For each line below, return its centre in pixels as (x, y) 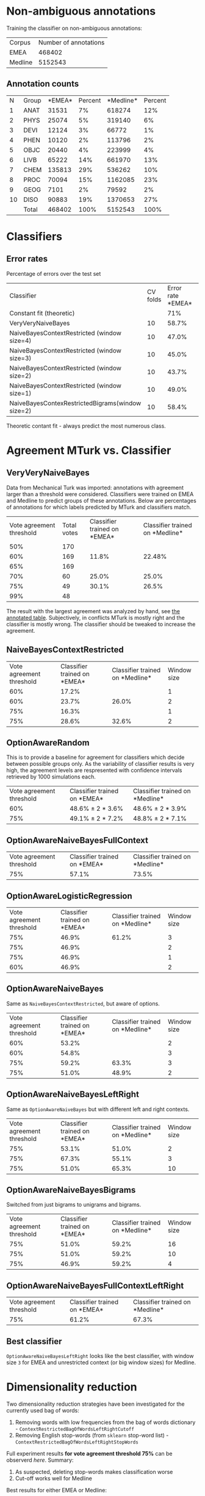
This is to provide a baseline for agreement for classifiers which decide (95, 757)
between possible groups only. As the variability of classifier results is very (100, 764)
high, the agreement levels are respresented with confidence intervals (94, 771)
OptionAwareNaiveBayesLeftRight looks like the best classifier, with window (100, 1356)
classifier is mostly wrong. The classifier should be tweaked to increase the (101, 624)
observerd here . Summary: (40, 1460)
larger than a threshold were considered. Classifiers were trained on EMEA (100, 494)
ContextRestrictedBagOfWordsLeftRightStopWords (77, 1442)
